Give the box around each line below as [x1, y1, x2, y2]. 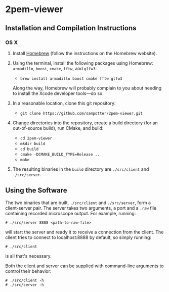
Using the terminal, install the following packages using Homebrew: [12, 60, 153, 66]
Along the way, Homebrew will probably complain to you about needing [12, 85, 162, 91]
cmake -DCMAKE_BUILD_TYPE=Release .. [20, 152, 100, 157]
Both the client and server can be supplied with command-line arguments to [5, 263, 164, 269]
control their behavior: [5, 268, 52, 274]
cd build [20, 147, 39, 152]
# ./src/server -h [5, 282, 44, 287]
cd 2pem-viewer [20, 135, 52, 141]
